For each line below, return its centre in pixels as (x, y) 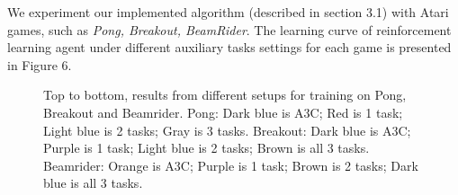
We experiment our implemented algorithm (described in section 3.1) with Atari (228, 12)
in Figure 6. (40, 64)
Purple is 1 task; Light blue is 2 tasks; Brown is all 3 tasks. (207, 148)
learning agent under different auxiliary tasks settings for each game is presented (229, 47)
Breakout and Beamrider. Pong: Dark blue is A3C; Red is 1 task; (223, 112)
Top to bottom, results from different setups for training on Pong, (225, 95)
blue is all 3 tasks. (93, 183)
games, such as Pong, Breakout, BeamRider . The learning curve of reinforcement (229, 29)
